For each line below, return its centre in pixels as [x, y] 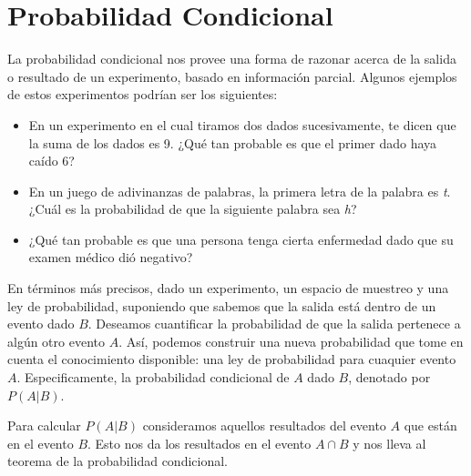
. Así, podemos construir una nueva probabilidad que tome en [291, 341]
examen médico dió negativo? [111, 257]
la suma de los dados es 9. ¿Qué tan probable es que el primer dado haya [233, 142]
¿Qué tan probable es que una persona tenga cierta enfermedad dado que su [241, 239]
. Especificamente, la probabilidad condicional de [153, 377]
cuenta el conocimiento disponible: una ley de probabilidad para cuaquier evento [232, 359]
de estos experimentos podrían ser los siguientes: [143, 94]
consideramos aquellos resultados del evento [264, 425]
